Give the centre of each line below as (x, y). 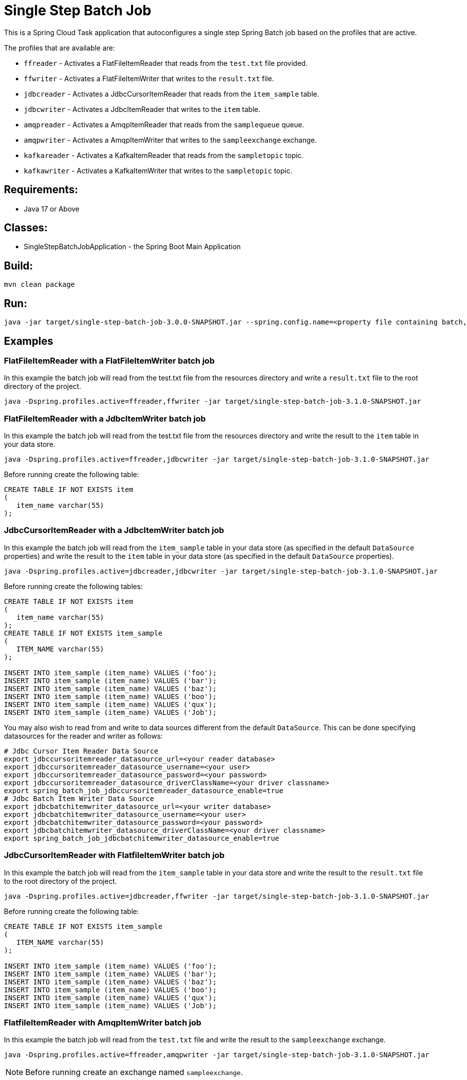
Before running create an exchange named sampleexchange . (134, 1072)
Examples (29, 341)
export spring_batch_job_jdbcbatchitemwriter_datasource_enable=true (142, 838)
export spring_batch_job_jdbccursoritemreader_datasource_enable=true (144, 790)
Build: (19, 266)
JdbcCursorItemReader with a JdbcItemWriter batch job (114, 530)
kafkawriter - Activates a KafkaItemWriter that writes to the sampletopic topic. (158, 170)
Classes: (26, 228)
